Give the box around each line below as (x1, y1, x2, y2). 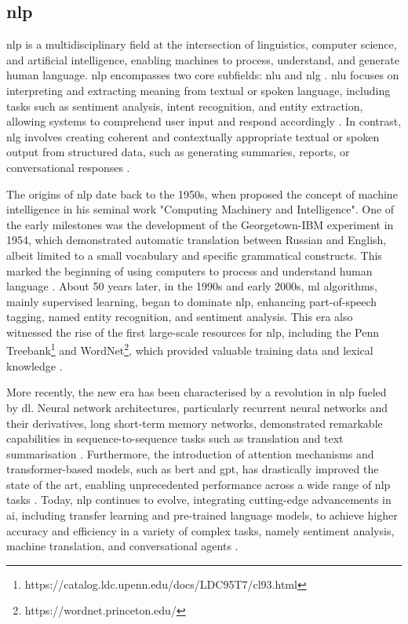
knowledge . (6, 357, 63, 374)
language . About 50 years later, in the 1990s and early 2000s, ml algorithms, (6, 278, 377, 294)
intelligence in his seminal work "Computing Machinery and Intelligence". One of (6, 201, 395, 217)
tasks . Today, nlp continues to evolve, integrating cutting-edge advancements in (6, 491, 392, 508)
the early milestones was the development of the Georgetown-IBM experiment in (6, 216, 394, 232)
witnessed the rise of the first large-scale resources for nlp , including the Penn (6, 323, 380, 340)
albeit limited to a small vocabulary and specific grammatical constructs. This (6, 246, 382, 263)
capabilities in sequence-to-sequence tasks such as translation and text (6, 430, 344, 447)
